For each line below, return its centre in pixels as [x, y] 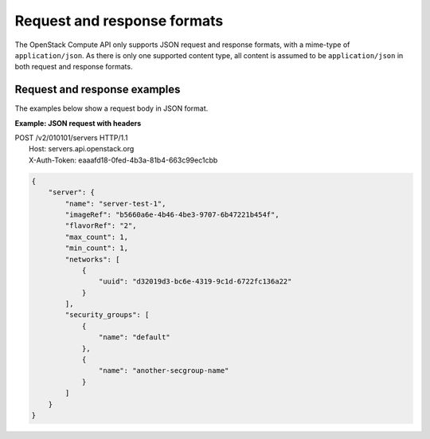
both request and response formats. [74, 67]
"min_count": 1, [97, 248]
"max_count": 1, [97, 237]
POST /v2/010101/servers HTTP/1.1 [71, 138]
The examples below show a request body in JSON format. [111, 108]
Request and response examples [98, 90]
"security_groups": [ [107, 315]
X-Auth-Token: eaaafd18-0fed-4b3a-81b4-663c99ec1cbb [123, 160]
